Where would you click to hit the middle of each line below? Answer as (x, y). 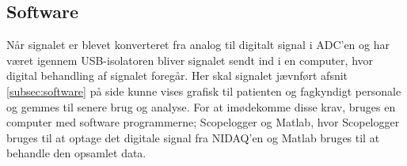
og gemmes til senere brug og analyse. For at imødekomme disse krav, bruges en (201, 106)
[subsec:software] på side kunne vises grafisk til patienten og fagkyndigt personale (204, 91)
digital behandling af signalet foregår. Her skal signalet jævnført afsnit (177, 75)
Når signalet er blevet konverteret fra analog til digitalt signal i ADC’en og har (198, 45)
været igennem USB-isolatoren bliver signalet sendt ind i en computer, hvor (190, 60)
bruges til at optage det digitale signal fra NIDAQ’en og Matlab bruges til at (193, 137)
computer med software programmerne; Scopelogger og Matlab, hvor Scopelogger (203, 122)
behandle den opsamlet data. (76, 153)
